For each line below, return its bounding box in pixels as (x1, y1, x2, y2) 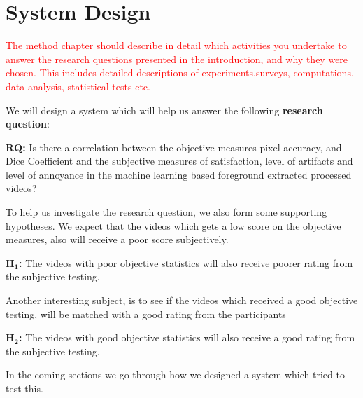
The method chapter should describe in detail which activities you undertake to (6, 38, 347, 53)
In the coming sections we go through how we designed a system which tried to (6, 367, 345, 382)
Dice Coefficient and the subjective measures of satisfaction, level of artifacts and (6, 153, 353, 168)
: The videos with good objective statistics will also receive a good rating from (19, 330, 355, 345)
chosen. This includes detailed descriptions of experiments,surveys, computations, (6, 65, 354, 80)
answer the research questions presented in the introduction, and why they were (6, 51, 348, 66)
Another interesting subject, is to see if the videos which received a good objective (6, 293, 358, 308)
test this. (6, 381, 43, 395)
